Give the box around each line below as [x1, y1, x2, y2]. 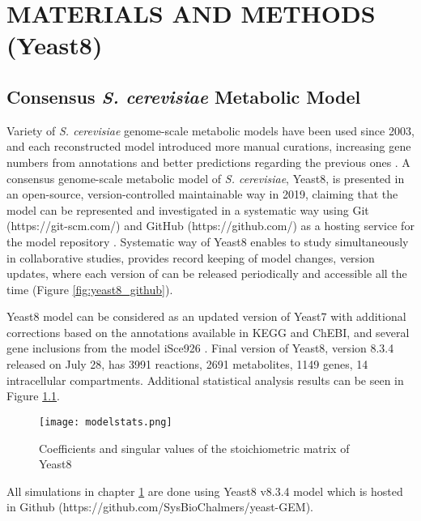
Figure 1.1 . [6, 387, 60, 404]
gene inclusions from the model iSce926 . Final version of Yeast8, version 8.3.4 [6, 340, 394, 357]
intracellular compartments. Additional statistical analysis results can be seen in [6, 371, 404, 388]
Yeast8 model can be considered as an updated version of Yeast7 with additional [6, 308, 406, 325]
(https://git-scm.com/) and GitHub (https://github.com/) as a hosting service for [6, 217, 415, 234]
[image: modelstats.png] [39, 416, 172, 428]
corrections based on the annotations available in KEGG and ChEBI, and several [6, 323, 410, 340]
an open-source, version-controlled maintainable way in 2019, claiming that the [6, 186, 398, 203]
